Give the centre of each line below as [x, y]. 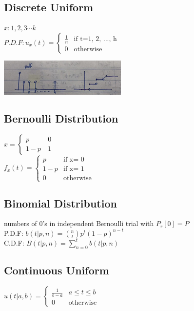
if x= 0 [74, 159]
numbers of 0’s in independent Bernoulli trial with [79, 223]
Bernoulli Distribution [61, 118]
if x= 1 [74, 169]
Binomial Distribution [60, 203]
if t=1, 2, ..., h [95, 39]
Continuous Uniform [57, 270]
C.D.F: [14, 242]
